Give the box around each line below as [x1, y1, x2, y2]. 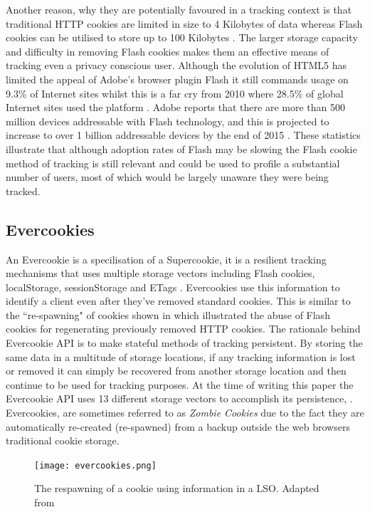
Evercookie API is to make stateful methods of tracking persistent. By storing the [6, 335, 363, 350]
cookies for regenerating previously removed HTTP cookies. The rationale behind [6, 321, 361, 336]
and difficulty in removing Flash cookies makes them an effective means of [6, 43, 329, 58]
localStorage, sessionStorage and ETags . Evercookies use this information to [6, 279, 340, 294]
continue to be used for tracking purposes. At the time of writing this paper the [6, 377, 354, 392]
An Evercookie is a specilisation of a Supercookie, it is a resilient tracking [6, 251, 327, 266]
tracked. [6, 183, 41, 198]
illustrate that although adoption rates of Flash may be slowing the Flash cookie [6, 141, 357, 156]
